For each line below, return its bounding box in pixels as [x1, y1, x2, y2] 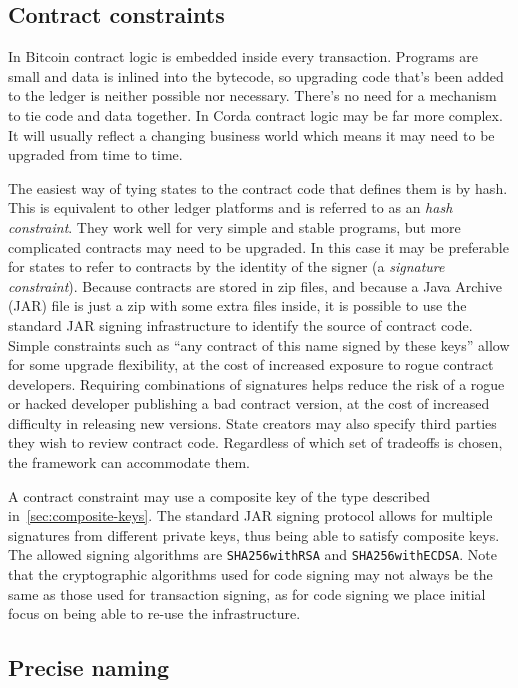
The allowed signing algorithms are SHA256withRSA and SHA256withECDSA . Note [8, 544, 497, 565]
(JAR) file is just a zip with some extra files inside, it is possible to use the [8, 295, 467, 316]
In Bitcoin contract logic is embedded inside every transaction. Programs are [8, 46, 478, 67]
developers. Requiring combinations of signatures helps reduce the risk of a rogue [8, 373, 505, 394]
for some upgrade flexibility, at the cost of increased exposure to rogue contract [8, 354, 494, 375]
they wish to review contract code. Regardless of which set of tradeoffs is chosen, [8, 432, 503, 453]
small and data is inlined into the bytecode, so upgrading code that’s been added [8, 65, 504, 86]
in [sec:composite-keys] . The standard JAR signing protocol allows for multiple [8, 505, 493, 526]
